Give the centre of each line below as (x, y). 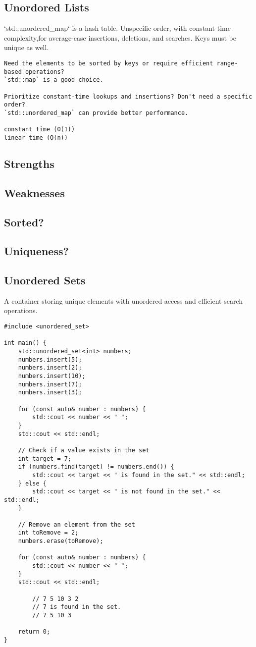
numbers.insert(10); (52, 376)
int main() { (25, 343)
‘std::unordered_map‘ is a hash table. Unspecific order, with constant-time (117, 28)
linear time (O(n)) (36, 137)
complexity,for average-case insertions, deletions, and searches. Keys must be (120, 37)
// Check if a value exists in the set (84, 450)
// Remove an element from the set (77, 524)
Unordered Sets (45, 280)
